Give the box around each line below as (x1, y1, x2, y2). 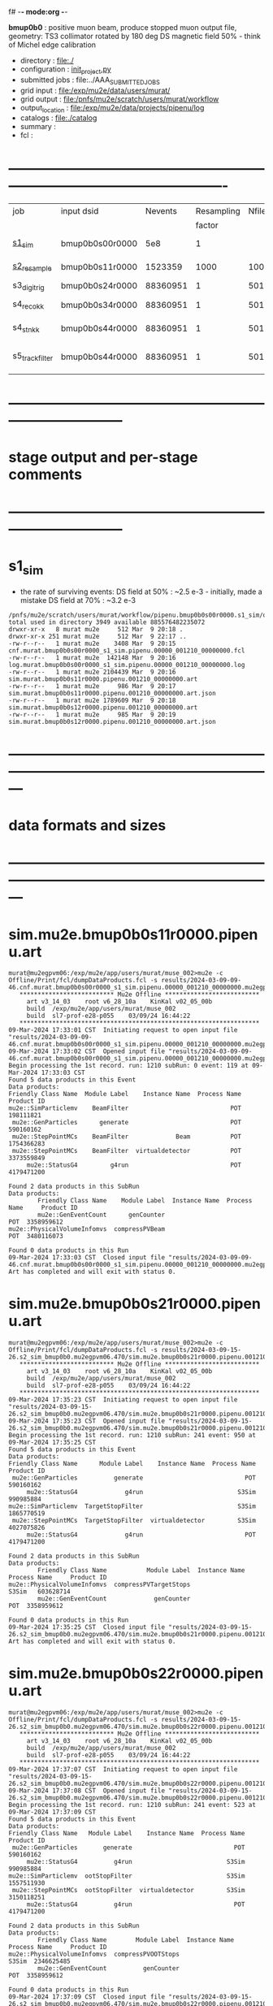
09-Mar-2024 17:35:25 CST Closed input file (8, 1623, 165, 1631)
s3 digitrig (12, 279, 45, 292)
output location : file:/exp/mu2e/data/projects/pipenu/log (19, 102, 205, 115)
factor (195, 219, 219, 231)
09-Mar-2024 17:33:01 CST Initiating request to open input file (8, 1026, 238, 1034)
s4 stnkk (12, 322, 40, 335)
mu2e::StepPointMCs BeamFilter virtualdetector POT (11, 1147, 242, 1155)
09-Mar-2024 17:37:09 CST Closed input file (8, 1993, 165, 2001)
